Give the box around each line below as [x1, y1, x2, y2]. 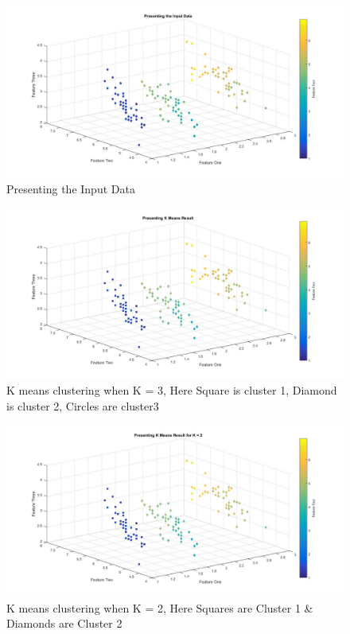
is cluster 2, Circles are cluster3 [6, 398, 159, 414]
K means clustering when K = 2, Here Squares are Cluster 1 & [6, 599, 313, 616]
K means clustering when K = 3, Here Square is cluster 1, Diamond [6, 382, 337, 399]
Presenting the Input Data [6, 180, 135, 196]
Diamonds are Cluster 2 [6, 615, 122, 632]
